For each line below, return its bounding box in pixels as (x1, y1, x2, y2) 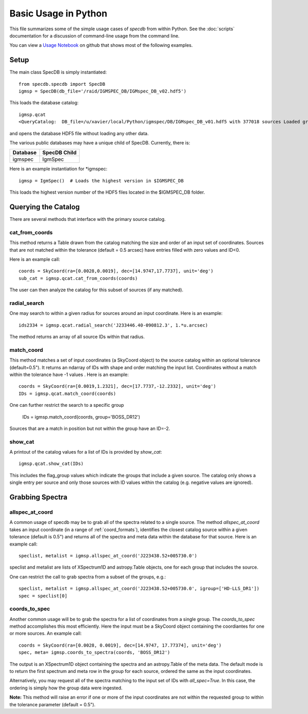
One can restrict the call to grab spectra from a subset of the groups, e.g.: (9, 573, 166, 580)
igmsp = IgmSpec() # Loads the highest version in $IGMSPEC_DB (18, 178, 184, 183)
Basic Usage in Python (9, 8, 108, 19)
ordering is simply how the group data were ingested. (9, 685, 123, 691)
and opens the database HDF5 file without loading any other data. (9, 130, 149, 136)
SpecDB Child (42, 149, 77, 156)
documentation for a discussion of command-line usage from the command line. (9, 32, 180, 39)
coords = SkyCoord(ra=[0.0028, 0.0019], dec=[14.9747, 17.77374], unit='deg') (18, 642, 222, 648)
